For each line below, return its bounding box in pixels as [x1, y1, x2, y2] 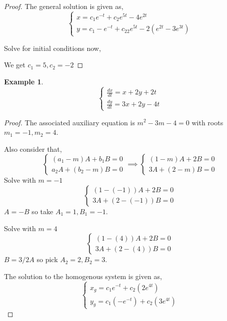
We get [4, 59, 25, 70]
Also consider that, [4, 143, 62, 154]
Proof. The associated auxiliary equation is [4, 117, 135, 127]
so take [31, 206, 53, 216]
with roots [191, 117, 223, 127]
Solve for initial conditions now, [4, 42, 101, 53]
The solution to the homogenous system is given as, [4, 271, 162, 281]
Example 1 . [4, 76, 43, 86]
